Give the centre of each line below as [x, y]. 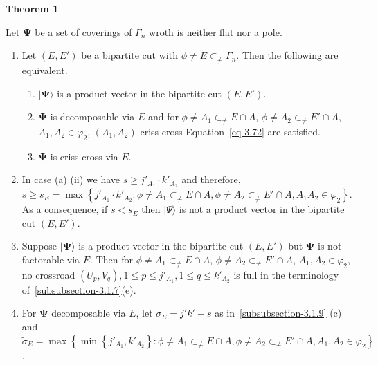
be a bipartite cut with [129, 55]
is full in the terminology [286, 274]
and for [163, 116]
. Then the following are [287, 55]
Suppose [39, 246]
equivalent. [45, 69]
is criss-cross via [84, 156]
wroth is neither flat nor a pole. [216, 31]
